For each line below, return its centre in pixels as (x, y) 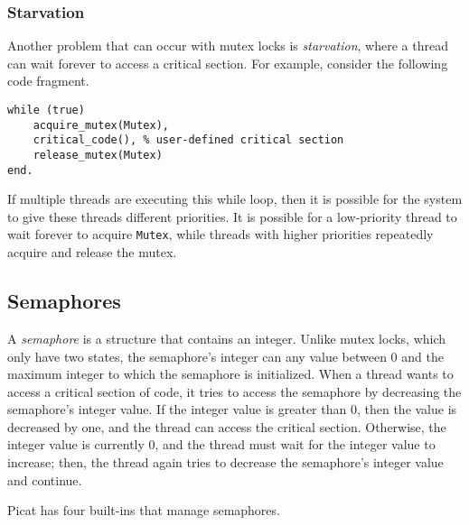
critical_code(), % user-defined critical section (188, 140)
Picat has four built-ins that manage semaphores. (144, 510)
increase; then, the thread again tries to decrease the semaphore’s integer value (225, 462)
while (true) (46, 110)
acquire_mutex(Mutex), (101, 125)
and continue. (45, 479)
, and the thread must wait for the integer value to (295, 444)
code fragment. (48, 81)
